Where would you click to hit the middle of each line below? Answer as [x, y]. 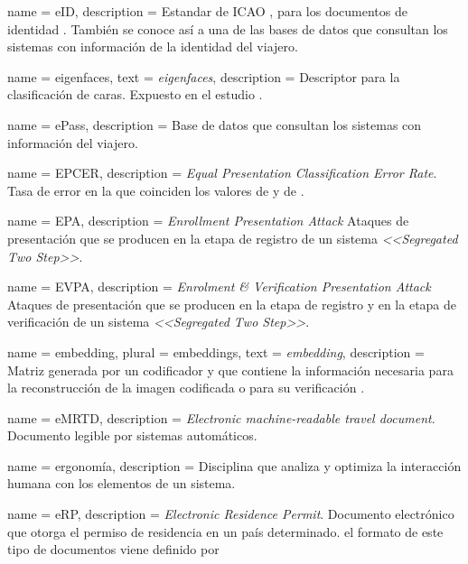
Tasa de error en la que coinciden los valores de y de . [156, 190]
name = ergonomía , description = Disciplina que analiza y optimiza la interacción [234, 465]
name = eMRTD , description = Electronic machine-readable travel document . [221, 417]
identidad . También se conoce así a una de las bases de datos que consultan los [228, 28]
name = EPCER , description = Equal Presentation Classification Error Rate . [222, 173]
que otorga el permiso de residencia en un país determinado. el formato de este [225, 531]
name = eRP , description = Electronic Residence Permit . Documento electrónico [231, 514]
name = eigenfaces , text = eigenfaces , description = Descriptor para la [204, 76]
